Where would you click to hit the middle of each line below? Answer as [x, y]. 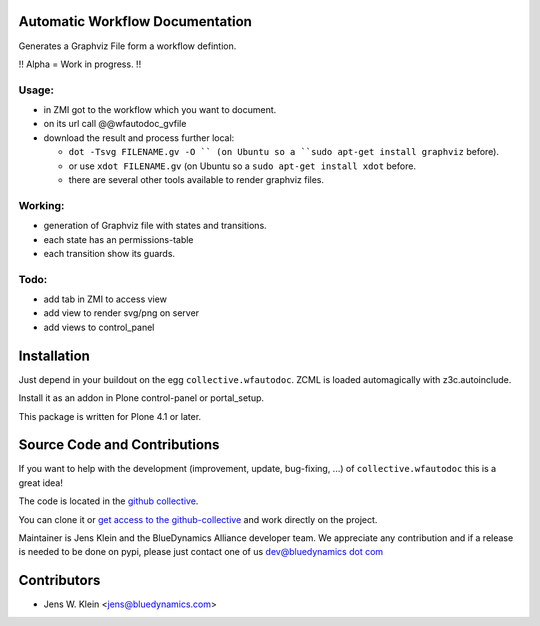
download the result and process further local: [139, 137]
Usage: [36, 90]
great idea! [41, 482]
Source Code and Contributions [119, 445]
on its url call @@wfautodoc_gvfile [115, 124]
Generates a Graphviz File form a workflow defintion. [127, 46]
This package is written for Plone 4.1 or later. [110, 416]
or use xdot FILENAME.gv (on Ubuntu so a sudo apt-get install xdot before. [242, 166]
